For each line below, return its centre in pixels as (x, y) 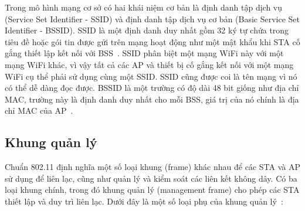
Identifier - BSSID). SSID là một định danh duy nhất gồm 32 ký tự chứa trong (147, 30)
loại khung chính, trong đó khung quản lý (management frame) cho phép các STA (152, 190)
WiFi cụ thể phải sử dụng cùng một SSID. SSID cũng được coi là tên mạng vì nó (151, 76)
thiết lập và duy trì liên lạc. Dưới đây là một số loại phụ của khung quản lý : (144, 201)
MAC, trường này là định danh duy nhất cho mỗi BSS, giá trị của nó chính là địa (152, 99)
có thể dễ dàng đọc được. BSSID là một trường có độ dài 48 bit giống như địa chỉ (152, 88)
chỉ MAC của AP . (39, 110)
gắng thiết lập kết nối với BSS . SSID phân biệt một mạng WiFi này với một (144, 53)
